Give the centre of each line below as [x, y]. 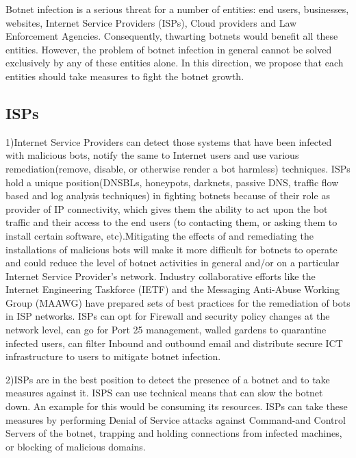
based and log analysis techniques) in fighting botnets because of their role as [168, 195]
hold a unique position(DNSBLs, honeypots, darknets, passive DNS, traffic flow [172, 182]
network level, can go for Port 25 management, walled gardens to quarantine [166, 330]
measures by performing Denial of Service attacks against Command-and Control [176, 419]
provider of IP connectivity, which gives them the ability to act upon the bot [167, 208]
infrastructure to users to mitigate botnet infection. [113, 356]
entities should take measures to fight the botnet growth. [125, 76]
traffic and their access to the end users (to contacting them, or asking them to [171, 222]
